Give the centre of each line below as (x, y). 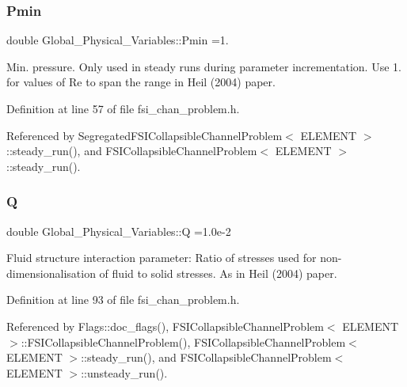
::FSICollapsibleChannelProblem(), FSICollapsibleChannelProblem (183, 341)
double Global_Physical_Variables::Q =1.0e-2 (119, 231)
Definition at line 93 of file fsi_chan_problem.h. (123, 300)
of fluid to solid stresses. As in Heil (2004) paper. (218, 273)
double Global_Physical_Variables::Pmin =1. (118, 40)
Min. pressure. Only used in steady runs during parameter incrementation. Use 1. (204, 66)
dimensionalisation (51, 273)
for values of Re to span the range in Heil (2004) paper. (141, 82)
